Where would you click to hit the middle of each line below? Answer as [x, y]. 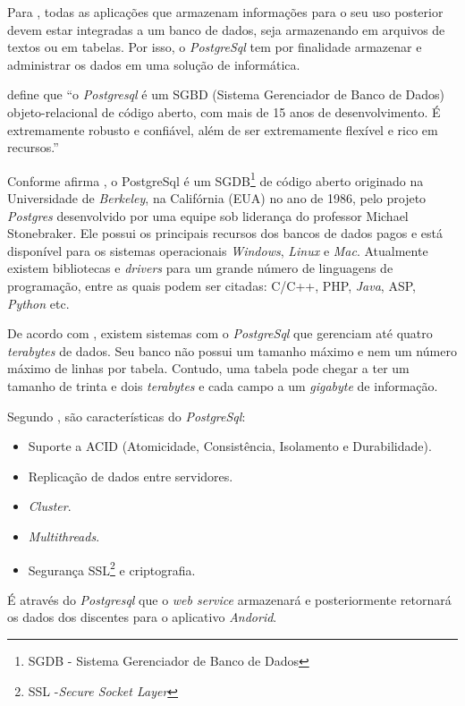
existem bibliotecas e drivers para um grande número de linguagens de [200, 268]
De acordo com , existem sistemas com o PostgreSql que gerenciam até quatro [220, 333]
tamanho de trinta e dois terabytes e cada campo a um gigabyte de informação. [223, 385]
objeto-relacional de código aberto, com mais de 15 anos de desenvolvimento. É [224, 111]
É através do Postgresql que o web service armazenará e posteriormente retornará [229, 599]
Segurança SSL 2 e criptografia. [112, 568]
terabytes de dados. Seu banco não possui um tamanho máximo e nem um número [232, 350]
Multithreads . [64, 536]
